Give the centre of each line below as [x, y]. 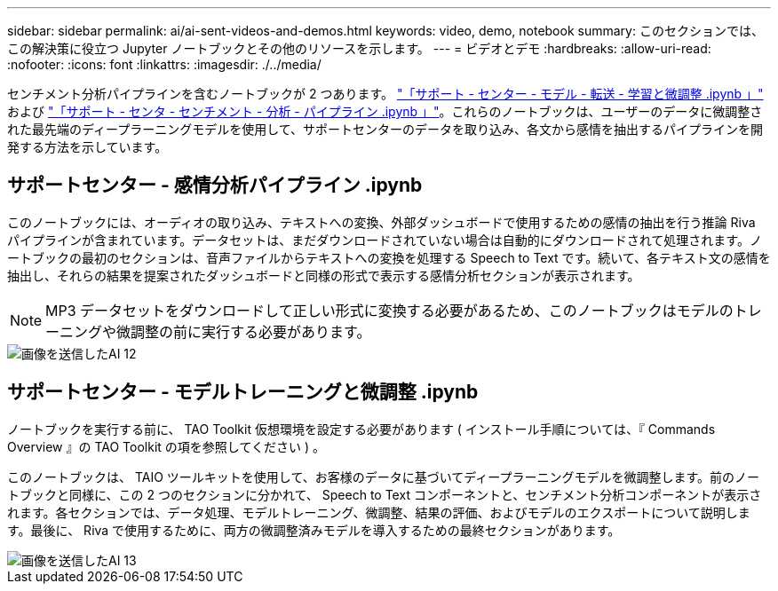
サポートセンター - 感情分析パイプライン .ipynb [215, 185]
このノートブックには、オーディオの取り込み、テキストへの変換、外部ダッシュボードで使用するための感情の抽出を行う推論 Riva [381, 222]
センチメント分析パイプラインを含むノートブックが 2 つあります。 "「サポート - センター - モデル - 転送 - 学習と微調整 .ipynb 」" [385, 94]
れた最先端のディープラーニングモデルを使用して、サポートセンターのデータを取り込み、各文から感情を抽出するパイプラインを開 [385, 129]
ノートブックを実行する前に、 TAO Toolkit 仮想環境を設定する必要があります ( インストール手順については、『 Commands [361, 429]
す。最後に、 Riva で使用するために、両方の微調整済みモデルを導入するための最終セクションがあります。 [314, 530]
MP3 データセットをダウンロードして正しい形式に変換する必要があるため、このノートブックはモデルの [389, 310]
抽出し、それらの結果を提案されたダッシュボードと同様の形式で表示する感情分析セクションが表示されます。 [324, 275]
